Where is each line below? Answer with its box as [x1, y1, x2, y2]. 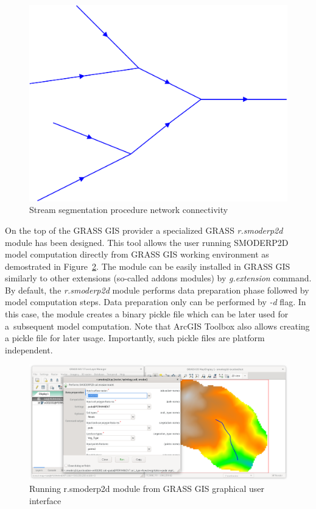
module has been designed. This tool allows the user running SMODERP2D [5, 236, 289, 248]
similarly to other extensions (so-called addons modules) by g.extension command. [5, 272, 312, 284]
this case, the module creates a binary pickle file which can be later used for [5, 308, 289, 320]
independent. [5, 343, 53, 356]
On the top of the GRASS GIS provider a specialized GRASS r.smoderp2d [5, 223, 283, 236]
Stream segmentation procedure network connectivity [29, 203, 228, 216]
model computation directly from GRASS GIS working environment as [5, 248, 269, 261]
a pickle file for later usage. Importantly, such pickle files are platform [5, 331, 265, 344]
